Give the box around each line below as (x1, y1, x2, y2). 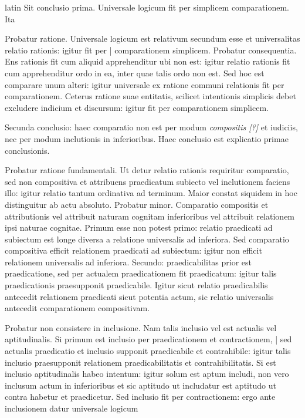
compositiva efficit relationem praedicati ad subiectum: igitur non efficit (5, 244, 262, 257)
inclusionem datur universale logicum (5, 402, 138, 414)
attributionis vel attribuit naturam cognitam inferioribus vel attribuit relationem (5, 210, 295, 222)
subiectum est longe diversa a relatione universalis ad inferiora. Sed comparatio (5, 232, 289, 245)
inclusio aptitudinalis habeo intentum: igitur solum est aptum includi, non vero (5, 368, 289, 380)
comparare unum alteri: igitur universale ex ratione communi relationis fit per (5, 78, 284, 90)
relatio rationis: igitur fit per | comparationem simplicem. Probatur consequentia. (5, 43, 297, 56)
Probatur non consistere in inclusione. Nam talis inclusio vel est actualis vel (5, 321, 277, 333)
